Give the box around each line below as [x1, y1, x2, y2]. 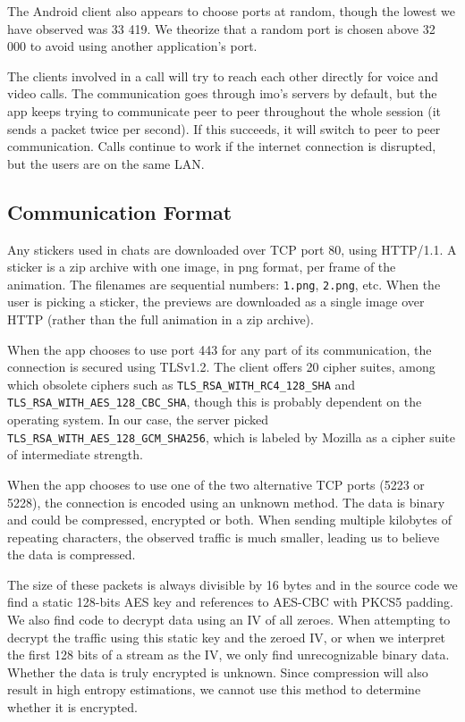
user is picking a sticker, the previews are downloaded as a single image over [7, 292, 425, 311]
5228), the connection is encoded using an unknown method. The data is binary [7, 492, 445, 511]
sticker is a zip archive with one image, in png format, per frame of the [7, 257, 396, 276]
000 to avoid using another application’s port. [7, 37, 258, 55]
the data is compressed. [7, 545, 136, 564]
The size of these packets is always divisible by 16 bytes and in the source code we [7, 575, 458, 593]
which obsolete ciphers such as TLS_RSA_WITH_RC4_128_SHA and [7, 374, 356, 393]
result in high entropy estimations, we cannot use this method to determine [7, 680, 421, 699]
